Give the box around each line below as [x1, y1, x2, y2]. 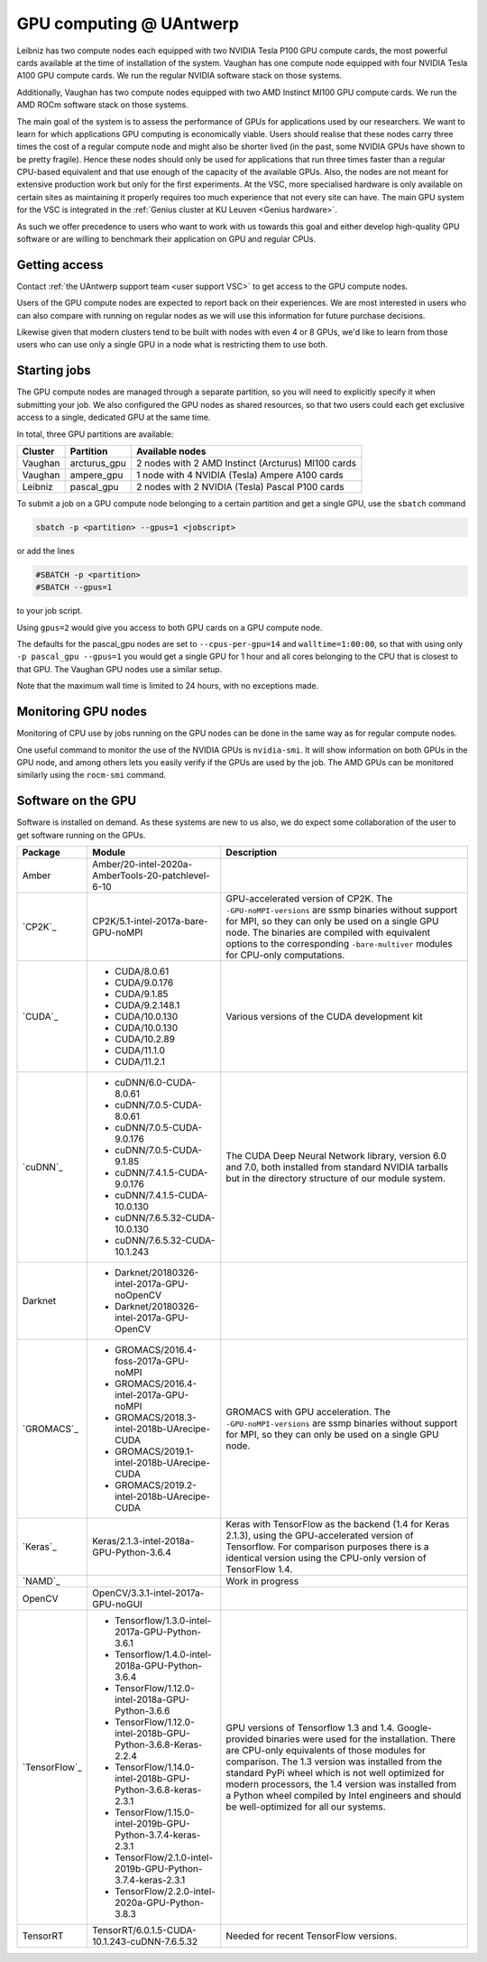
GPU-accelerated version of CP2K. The [225, 893, 393, 904]
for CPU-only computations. [225, 949, 345, 961]
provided [225, 1733, 264, 1745]
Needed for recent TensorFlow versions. [225, 1930, 398, 1942]
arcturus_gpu [69, 457, 126, 469]
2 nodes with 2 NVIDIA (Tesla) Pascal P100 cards [135, 480, 345, 493]
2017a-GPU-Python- [114, 1625, 202, 1638]
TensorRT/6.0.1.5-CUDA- [91, 1924, 198, 1936]
